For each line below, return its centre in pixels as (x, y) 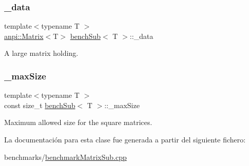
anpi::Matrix (24, 36)
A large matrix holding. (41, 53)
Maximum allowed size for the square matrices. (78, 122)
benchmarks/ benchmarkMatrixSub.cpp (66, 157)
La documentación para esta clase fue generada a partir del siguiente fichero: (125, 139)
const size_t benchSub (40, 105)
